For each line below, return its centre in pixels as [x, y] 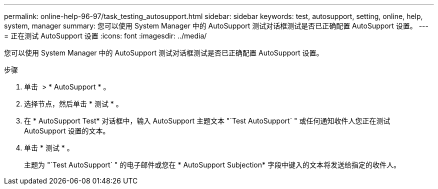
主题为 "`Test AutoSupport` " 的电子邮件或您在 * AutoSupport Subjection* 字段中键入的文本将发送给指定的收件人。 [212, 165]
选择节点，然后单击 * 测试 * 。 [73, 104]
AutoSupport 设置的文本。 [67, 131]
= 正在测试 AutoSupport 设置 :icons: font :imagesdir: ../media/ [105, 36]
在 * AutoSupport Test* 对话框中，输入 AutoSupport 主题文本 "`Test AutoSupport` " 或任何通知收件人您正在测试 [207, 121]
